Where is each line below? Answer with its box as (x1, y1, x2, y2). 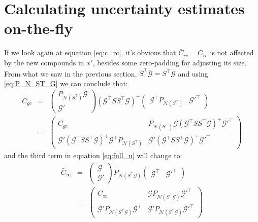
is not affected (210, 47, 254, 58)
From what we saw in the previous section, (4, 68, 137, 79)
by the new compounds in (4, 57, 84, 67)
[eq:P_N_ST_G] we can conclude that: (4, 78, 128, 88)
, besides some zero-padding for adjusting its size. (92, 57, 247, 67)
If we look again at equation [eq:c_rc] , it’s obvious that (4, 47, 176, 58)
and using (178, 68, 208, 79)
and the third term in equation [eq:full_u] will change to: (4, 150, 182, 161)
